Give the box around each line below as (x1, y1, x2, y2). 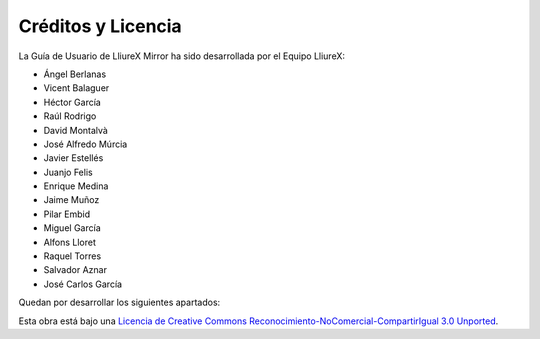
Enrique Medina (43, 180, 109, 192)
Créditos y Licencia (18, 15, 182, 37)
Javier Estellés (43, 152, 104, 164)
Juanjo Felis (43, 166, 94, 178)
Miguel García (43, 222, 101, 234)
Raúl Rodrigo (43, 110, 97, 122)
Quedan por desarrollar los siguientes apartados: (18, 296, 221, 309)
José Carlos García (43, 278, 123, 290)
